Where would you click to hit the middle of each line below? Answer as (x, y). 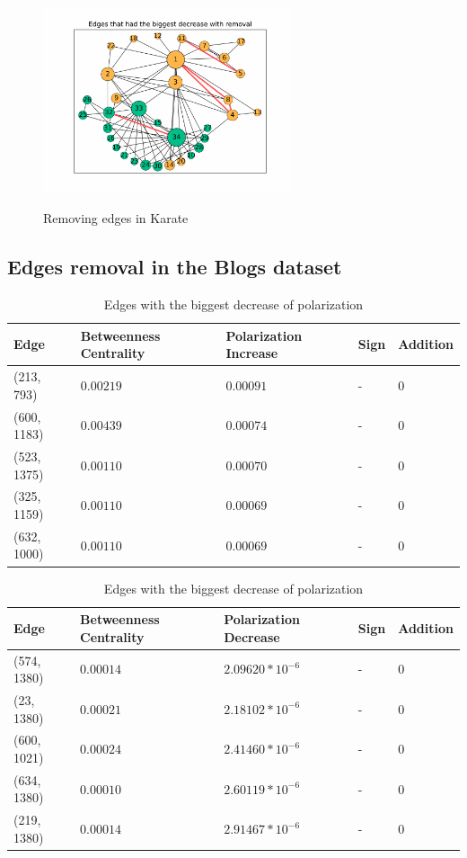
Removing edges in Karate (116, 218)
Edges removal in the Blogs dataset (175, 267)
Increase (252, 353)
